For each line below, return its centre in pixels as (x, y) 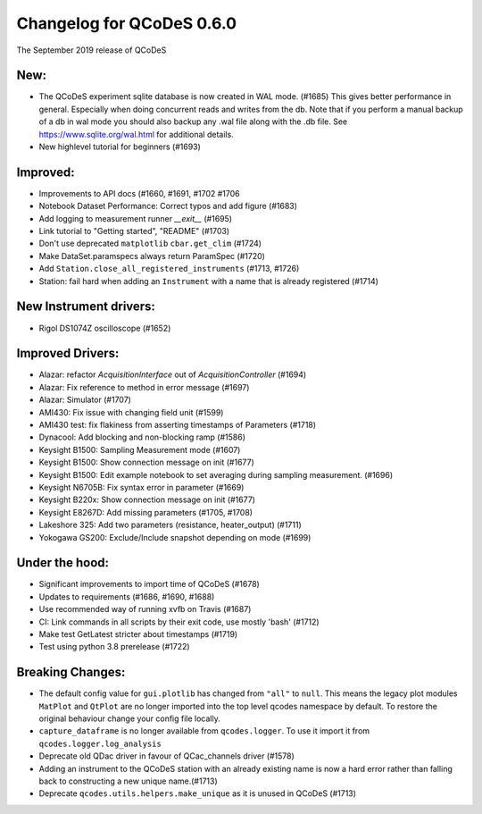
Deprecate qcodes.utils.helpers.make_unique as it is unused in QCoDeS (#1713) (198, 793)
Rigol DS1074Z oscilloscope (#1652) (105, 328)
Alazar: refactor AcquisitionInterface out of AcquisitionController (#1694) (173, 374)
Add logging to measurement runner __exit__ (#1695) (135, 218)
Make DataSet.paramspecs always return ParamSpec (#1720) (152, 256)
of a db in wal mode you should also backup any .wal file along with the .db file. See (193, 122)
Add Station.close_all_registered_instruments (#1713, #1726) (169, 269)
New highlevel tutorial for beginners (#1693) (120, 147)
